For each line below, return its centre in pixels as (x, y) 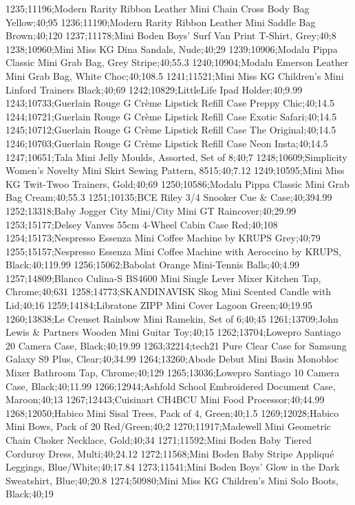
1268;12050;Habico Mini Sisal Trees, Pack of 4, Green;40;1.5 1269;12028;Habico (172, 412)
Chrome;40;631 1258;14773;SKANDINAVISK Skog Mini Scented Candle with (169, 291)
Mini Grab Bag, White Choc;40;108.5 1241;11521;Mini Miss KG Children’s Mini (175, 75)
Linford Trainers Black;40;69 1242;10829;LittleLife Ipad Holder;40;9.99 (154, 89)
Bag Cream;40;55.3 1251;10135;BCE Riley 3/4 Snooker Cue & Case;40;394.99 (169, 197)
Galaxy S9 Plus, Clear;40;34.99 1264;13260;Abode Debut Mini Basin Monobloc (172, 359)
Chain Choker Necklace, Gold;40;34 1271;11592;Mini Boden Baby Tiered (159, 440)
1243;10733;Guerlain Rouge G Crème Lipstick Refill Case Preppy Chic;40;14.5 (170, 103)
